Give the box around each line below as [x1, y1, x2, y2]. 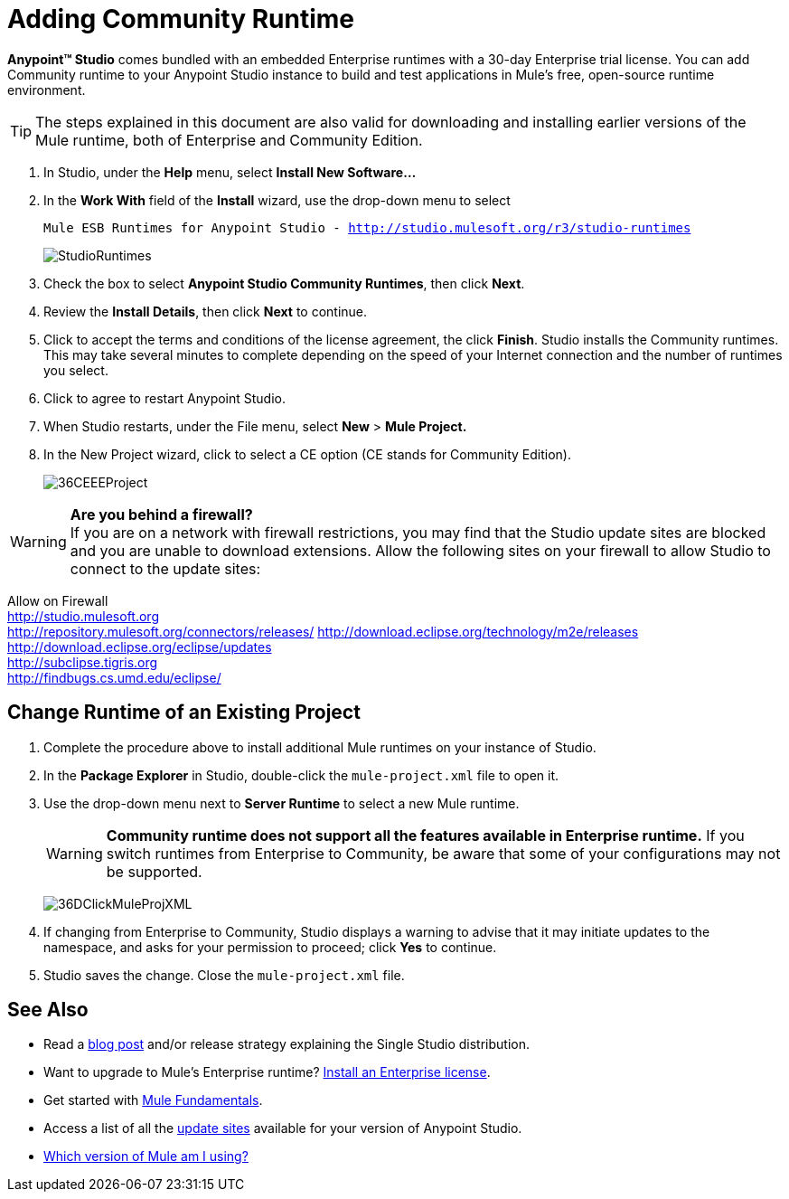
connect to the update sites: [70, 559, 261, 578]
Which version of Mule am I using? [43, 1148, 249, 1165]
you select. [43, 362, 108, 378]
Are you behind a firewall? [70, 505, 253, 524]
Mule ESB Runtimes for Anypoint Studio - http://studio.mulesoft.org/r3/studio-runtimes [43, 220, 691, 235]
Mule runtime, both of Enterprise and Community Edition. [35, 130, 423, 149]
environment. [7, 81, 86, 98]
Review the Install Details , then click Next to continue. [43, 303, 368, 319]
